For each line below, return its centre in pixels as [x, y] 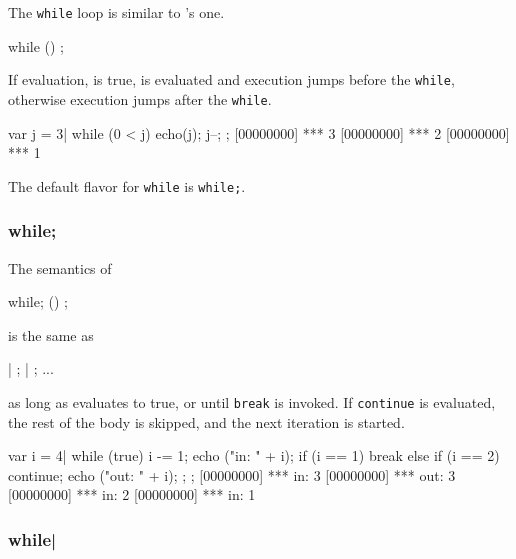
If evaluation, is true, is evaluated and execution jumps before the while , [231, 79]
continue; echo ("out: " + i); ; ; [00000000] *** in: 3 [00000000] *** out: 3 [232, 474]
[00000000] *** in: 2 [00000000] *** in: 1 [132, 494]
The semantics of [60, 267]
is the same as [51, 334]
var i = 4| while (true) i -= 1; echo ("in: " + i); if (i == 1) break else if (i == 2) [254, 455]
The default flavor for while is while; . [127, 185]
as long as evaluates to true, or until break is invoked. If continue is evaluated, [252, 402]
